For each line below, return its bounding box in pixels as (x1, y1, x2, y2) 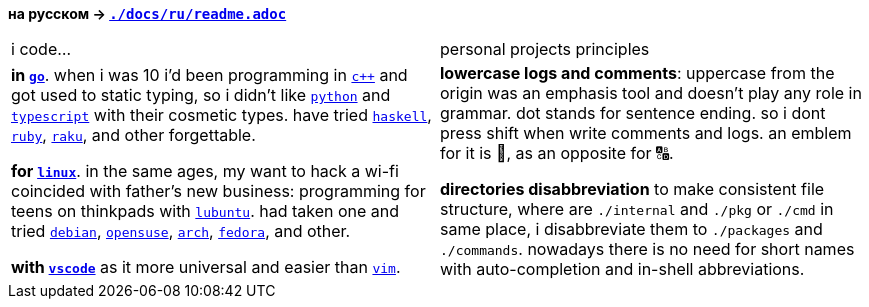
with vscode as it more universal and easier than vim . (11, 257, 401, 277)
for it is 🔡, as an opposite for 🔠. (440, 143, 674, 163)
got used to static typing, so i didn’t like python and (11, 85, 391, 105)
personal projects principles (440, 39, 650, 59)
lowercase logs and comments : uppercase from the (440, 63, 835, 83)
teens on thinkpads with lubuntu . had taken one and (11, 201, 400, 221)
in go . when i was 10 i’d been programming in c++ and (11, 65, 408, 85)
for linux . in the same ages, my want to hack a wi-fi (11, 161, 399, 181)
